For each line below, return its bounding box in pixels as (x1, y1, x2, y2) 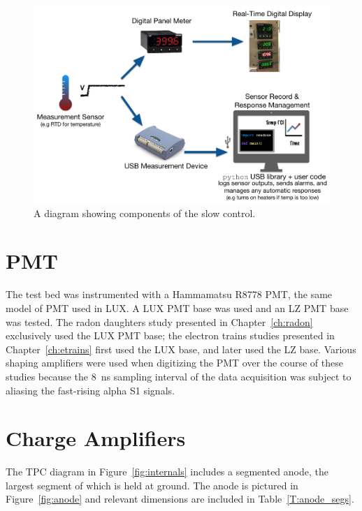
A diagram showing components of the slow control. (34, 205, 256, 220)
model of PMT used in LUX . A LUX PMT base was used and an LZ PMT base (6, 300, 349, 315)
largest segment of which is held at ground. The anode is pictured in (6, 477, 298, 492)
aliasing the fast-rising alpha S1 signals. (6, 383, 175, 397)
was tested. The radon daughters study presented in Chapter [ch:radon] (6, 314, 313, 329)
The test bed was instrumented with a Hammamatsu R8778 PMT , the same (6, 287, 333, 302)
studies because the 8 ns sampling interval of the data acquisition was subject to (6, 369, 352, 383)
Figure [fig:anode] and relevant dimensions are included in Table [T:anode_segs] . (6, 491, 354, 506)
